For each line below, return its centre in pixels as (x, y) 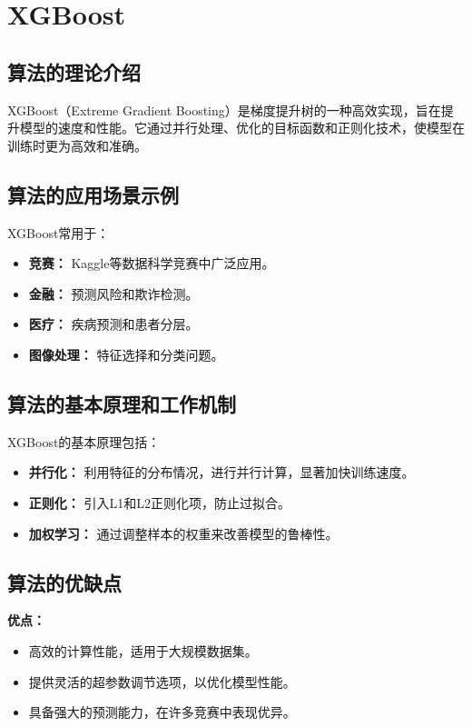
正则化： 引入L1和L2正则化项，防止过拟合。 (159, 502)
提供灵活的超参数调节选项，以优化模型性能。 (162, 681)
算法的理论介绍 (74, 71)
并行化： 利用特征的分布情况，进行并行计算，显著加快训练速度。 (221, 472)
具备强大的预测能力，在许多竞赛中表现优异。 (162, 712)
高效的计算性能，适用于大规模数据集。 (143, 650)
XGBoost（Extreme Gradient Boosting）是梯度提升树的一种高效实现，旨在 (224, 110)
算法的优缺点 (64, 582)
